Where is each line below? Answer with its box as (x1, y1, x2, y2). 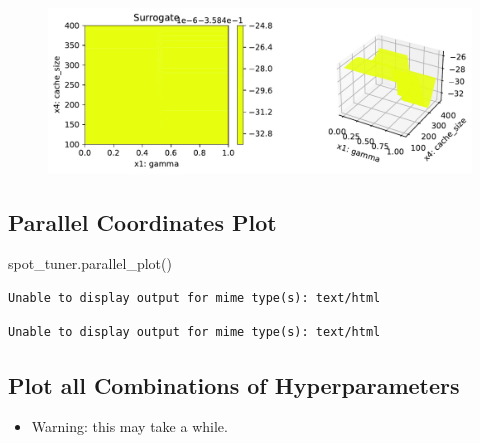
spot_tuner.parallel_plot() (8, 253, 172, 274)
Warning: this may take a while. (31, 416, 228, 437)
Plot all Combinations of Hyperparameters (8, 369, 460, 400)
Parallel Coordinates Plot (8, 206, 277, 237)
